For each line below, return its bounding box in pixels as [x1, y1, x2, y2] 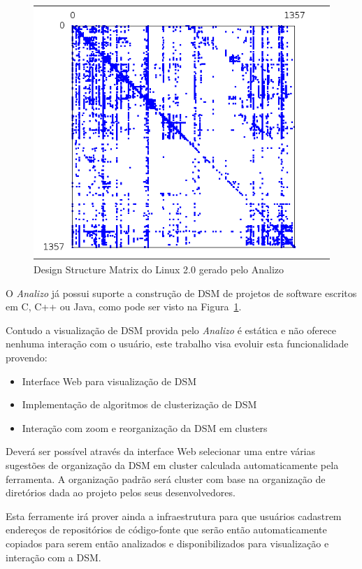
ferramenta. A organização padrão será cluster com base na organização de [6, 471, 326, 486]
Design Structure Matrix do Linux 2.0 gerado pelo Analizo [34, 262, 284, 277]
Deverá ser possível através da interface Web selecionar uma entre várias [6, 444, 316, 459]
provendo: [6, 350, 48, 364]
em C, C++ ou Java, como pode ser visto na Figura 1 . [6, 299, 242, 314]
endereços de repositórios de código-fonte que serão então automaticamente [6, 522, 327, 537]
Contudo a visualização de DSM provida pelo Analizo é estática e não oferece [6, 322, 336, 337]
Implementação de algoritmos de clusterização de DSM [22, 397, 257, 412]
